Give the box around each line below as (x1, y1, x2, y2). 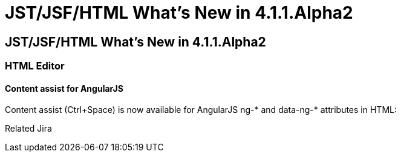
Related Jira (5, 123, 52, 134)
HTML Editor (5, 60, 65, 72)
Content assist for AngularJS (5, 83, 123, 94)
